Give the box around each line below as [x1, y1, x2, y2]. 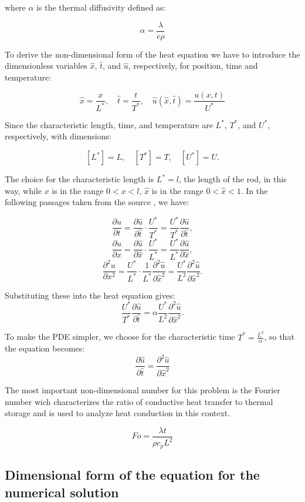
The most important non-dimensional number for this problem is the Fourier [5, 384, 280, 396]
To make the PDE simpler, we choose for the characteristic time [5, 330, 235, 343]
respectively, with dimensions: [5, 130, 111, 142]
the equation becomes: [5, 342, 85, 354]
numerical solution [5, 483, 119, 501]
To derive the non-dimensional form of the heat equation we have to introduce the [5, 48, 300, 60]
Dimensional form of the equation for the [5, 466, 260, 484]
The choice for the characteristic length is [5, 173, 154, 185]
